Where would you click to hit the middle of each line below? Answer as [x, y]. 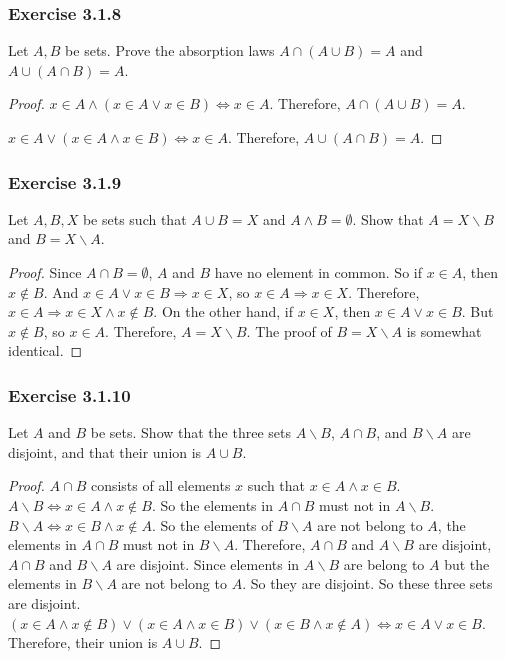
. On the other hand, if [223, 311]
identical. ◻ [45, 350]
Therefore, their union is [83, 642]
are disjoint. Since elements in [208, 563]
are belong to [384, 563]
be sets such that [134, 218]
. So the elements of [212, 524]
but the [467, 563]
